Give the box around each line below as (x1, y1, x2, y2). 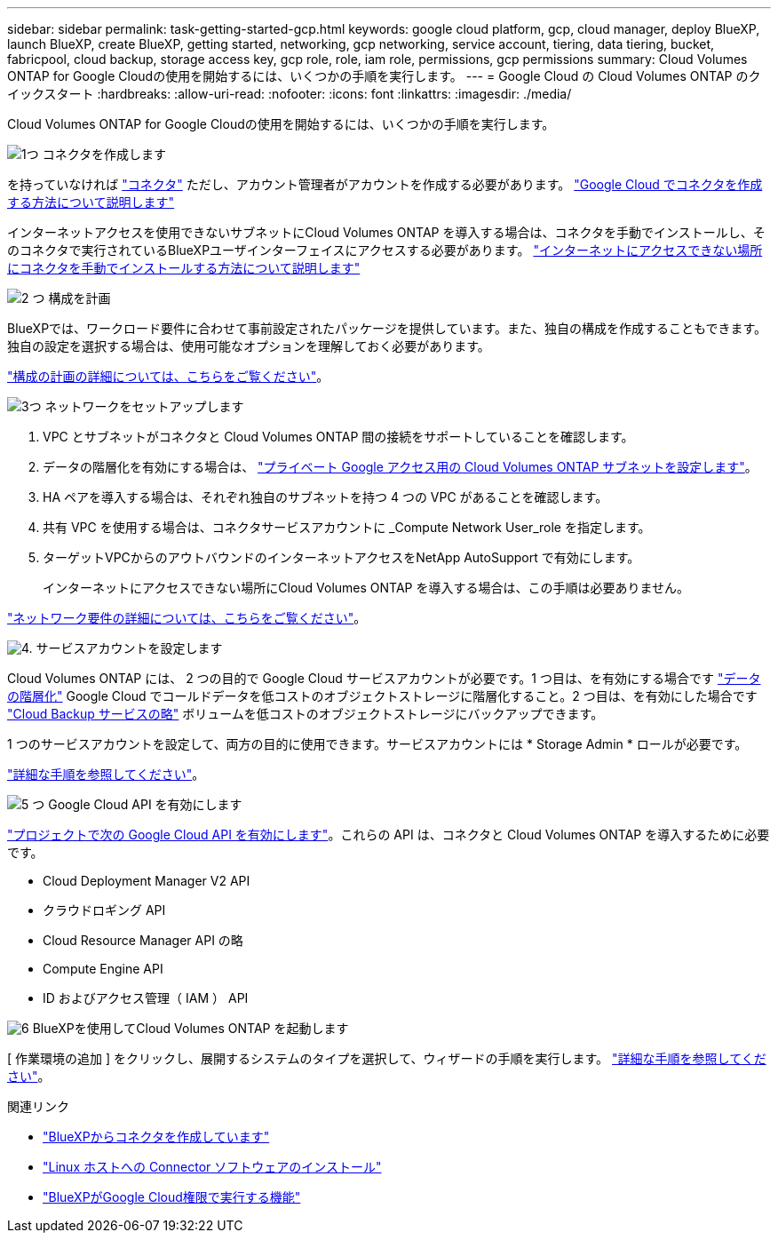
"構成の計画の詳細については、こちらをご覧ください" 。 (7, 369, 329, 384)
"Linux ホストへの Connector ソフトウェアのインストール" (43, 1159, 382, 1174)
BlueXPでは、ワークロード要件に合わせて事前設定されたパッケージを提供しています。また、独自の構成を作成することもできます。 (7, 321, 767, 336)
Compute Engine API (43, 961, 163, 976)
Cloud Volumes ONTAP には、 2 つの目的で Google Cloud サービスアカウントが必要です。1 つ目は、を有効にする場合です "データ (7, 671, 761, 686)
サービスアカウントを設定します (36, 640, 223, 656)
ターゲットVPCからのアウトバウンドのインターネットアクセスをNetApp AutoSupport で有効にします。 (43, 550, 640, 565)
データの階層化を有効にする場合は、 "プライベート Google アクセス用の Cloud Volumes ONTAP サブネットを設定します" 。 (43, 459, 758, 474)
